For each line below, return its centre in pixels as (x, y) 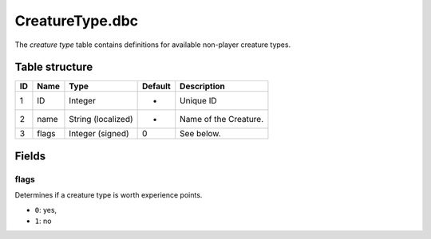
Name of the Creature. (222, 119)
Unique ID (198, 101)
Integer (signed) (99, 134)
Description (202, 86)
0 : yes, (46, 210)
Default (156, 86)
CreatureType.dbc (77, 21)
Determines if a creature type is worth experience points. (109, 195)
